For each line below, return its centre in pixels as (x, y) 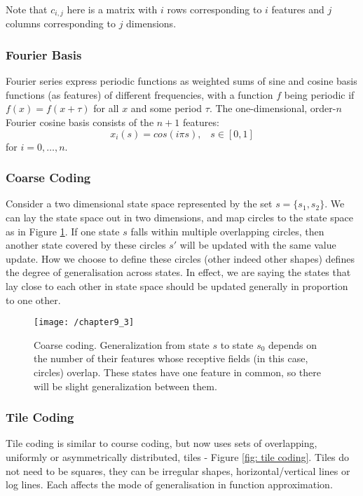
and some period (166, 108)
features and (298, 9)
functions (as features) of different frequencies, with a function (139, 94)
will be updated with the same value (258, 245)
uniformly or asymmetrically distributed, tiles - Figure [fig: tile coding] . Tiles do (177, 457)
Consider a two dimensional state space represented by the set (139, 204)
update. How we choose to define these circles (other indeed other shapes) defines (180, 258)
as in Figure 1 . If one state (63, 231)
